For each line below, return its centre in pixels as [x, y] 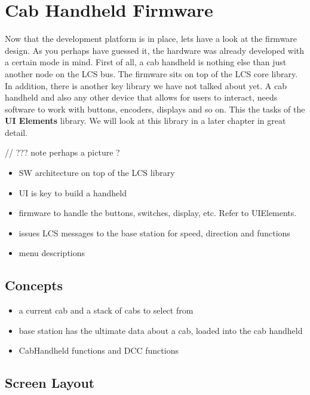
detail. [16, 132]
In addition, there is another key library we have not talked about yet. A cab [146, 85]
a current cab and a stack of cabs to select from [106, 310]
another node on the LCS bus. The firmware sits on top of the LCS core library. [151, 73]
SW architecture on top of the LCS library [97, 173]
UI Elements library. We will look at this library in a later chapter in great [145, 121]
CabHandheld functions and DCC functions [99, 350]
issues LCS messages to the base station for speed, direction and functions [154, 233]
